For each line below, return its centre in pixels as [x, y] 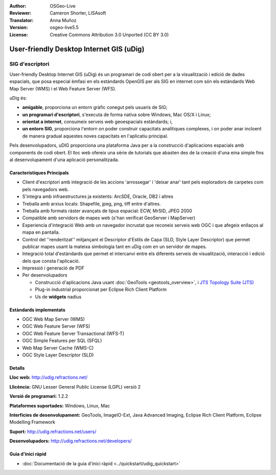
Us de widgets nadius [58, 297]
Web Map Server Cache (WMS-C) [58, 348]
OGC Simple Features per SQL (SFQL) [62, 341]
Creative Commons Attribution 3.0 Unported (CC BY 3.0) [109, 35]
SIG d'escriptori [29, 64]
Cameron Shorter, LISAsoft [78, 13]
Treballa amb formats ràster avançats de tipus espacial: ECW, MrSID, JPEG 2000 [107, 211]
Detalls [17, 368]
